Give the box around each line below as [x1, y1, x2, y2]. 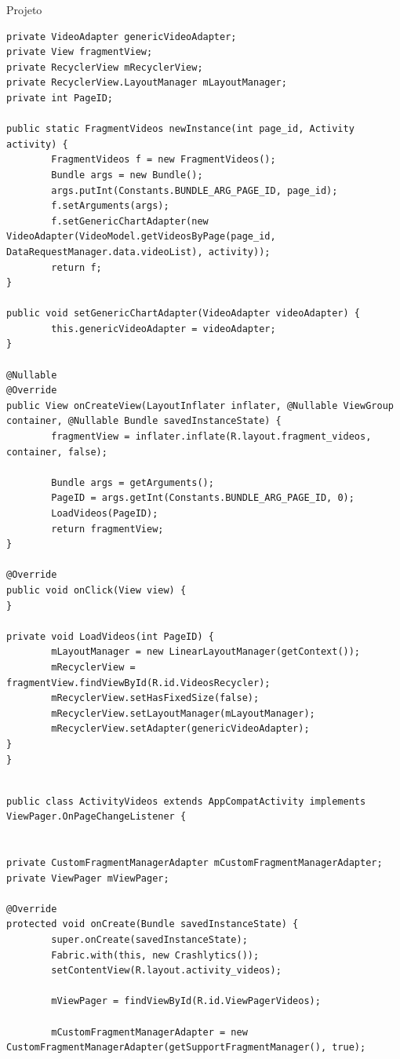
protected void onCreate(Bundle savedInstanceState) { [6, 918, 299, 930]
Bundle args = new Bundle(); [51, 169, 203, 181]
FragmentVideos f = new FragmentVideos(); [51, 154, 276, 166]
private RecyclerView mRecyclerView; [6, 61, 203, 73]
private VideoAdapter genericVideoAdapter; [6, 31, 237, 42]
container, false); [6, 446, 107, 458]
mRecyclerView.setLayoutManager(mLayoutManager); [51, 707, 315, 719]
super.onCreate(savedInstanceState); [51, 934, 248, 946]
